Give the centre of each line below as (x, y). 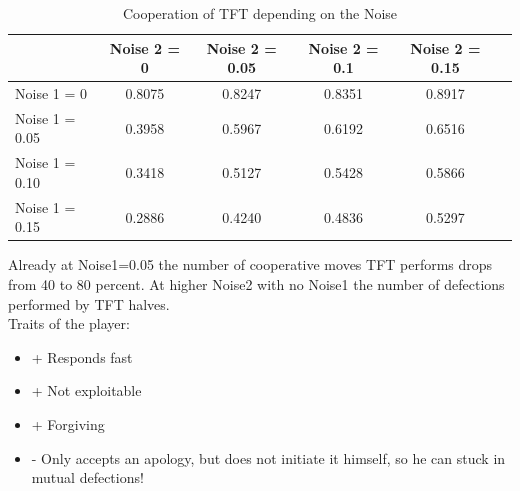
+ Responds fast (82, 356)
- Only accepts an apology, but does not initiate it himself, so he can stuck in (268, 457)
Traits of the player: (69, 323)
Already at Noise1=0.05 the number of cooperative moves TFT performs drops (250, 264)
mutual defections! (87, 477)
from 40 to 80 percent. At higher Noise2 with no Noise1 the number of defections (256, 284)
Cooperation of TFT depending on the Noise (260, 13)
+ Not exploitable (86, 390)
